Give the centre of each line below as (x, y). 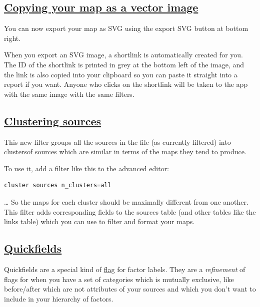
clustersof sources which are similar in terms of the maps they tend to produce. (125, 152)
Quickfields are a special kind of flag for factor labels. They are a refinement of (125, 269)
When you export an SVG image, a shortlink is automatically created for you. (123, 55)
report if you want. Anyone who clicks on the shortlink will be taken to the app (126, 84)
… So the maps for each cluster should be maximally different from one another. (126, 201)
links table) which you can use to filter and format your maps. (99, 221)
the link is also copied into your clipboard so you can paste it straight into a (121, 74)
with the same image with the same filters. (69, 94)
